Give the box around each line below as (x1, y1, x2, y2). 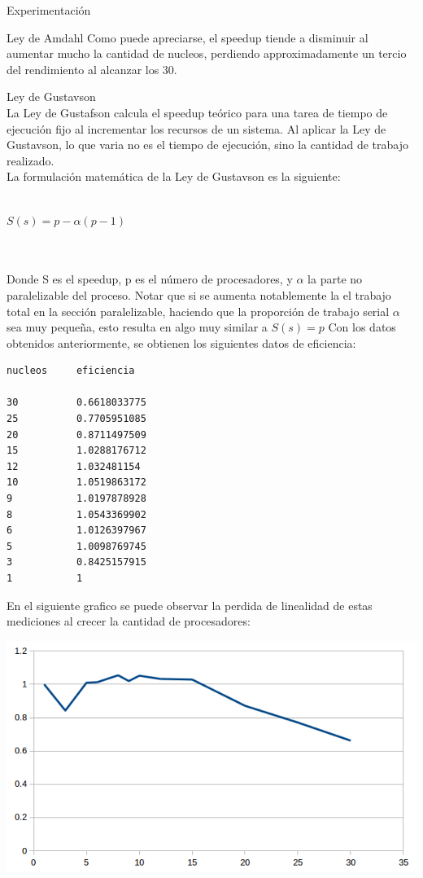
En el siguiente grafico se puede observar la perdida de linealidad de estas (7, 596, 373, 613)
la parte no (307, 270, 363, 288)
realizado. (7, 151, 55, 169)
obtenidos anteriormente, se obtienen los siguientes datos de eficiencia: (7, 334, 356, 351)
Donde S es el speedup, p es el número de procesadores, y (7, 270, 293, 288)
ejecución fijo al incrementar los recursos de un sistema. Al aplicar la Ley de (7, 120, 386, 137)
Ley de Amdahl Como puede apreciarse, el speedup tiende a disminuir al (7, 29, 368, 46)
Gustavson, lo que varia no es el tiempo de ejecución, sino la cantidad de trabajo (7, 136, 408, 153)
